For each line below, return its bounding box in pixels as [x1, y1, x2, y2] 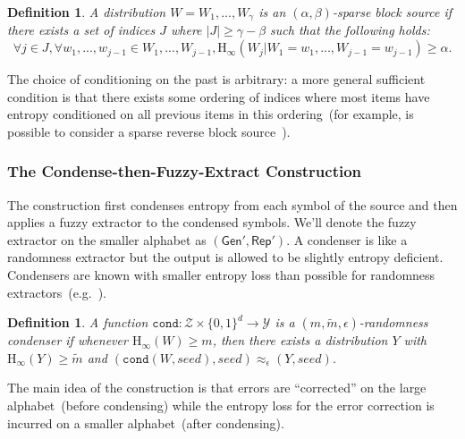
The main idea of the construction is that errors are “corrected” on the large [7, 378, 427, 397]
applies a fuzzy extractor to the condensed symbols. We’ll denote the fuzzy [7, 213, 417, 232]
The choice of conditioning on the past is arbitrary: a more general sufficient [7, 70, 426, 89]
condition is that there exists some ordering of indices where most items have [7, 87, 430, 106]
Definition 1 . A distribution [7, 3, 166, 21]
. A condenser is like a [286, 230, 408, 249]
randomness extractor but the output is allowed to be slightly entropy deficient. [7, 248, 444, 266]
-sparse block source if [332, 3, 452, 21]
